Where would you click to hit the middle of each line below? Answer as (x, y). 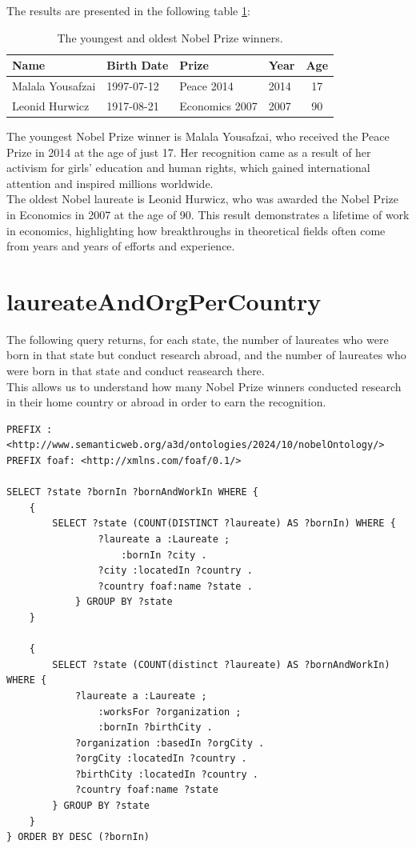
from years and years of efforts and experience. (121, 246)
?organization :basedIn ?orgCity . (170, 743)
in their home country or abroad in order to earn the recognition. (166, 402)
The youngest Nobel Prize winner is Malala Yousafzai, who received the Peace (198, 136)
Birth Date (138, 65)
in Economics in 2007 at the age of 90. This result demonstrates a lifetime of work (208, 214)
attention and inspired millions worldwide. (110, 183)
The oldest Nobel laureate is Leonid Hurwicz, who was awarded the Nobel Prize (202, 199)
